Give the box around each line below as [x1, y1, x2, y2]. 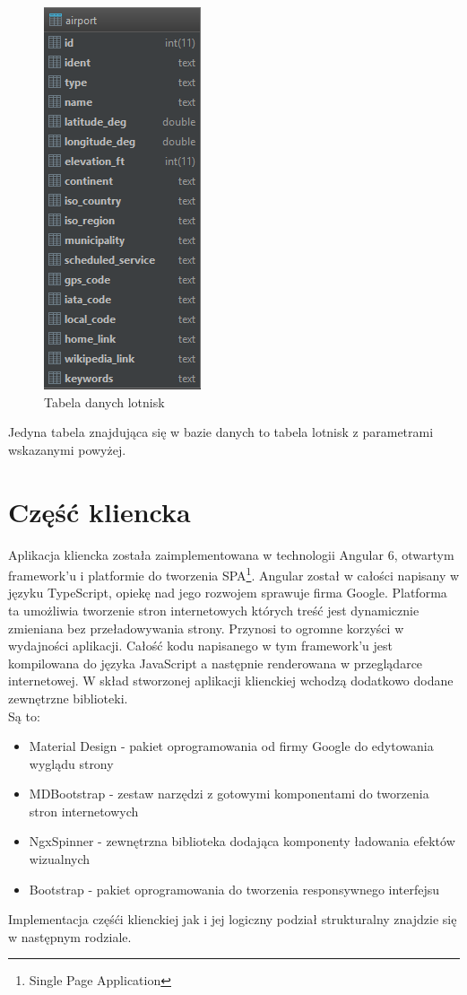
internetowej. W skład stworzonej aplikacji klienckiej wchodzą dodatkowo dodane [8, 671, 454, 690]
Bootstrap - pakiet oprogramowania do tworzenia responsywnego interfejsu [29, 879, 440, 898]
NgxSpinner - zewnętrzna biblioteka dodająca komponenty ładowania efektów [29, 832, 455, 851]
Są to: [8, 706, 40, 725]
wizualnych [29, 850, 91, 868]
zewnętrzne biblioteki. [8, 688, 128, 707]
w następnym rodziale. [8, 927, 132, 946]
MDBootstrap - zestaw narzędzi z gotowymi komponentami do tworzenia [29, 784, 429, 803]
